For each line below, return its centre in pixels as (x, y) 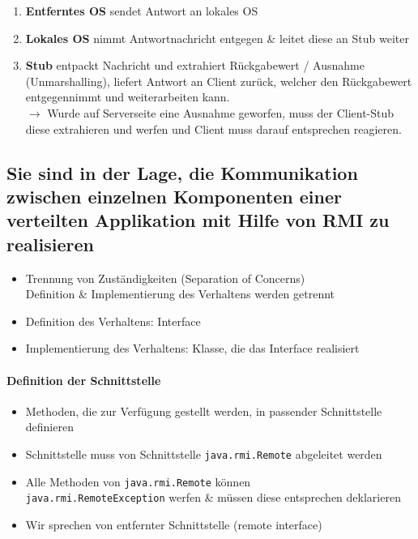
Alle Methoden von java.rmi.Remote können (138, 481)
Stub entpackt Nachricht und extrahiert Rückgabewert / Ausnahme (195, 65)
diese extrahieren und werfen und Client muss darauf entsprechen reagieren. (213, 128)
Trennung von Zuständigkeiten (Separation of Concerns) (165, 278)
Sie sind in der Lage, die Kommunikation (182, 172)
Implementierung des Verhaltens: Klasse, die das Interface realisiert (192, 348)
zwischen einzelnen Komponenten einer (175, 196)
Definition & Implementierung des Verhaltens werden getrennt (180, 294)
